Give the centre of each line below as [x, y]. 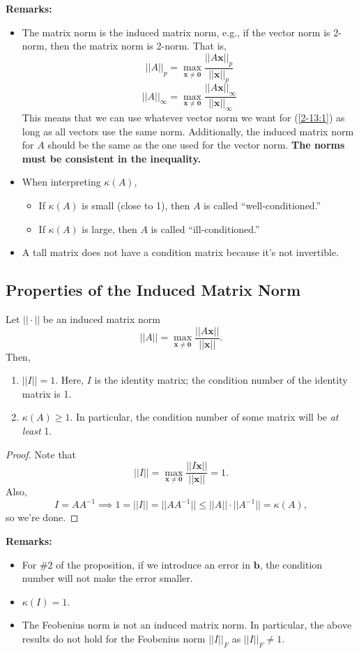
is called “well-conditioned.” [262, 205]
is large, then [109, 228]
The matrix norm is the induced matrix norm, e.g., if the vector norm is [176, 32]
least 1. [37, 431]
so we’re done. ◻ [42, 517]
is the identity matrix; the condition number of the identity [221, 380]
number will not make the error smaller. [107, 578]
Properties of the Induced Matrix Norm [153, 290]
